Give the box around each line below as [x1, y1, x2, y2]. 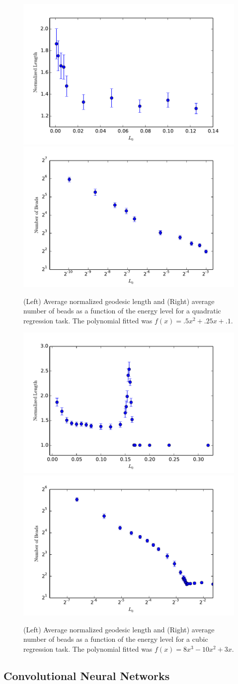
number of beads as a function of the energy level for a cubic [23, 634, 208, 644]
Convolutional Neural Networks [3, 668, 170, 683]
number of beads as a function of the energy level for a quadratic [23, 305, 221, 316]
